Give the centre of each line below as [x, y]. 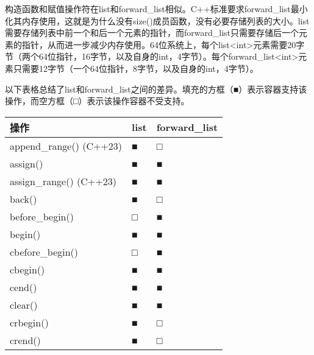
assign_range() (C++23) [63, 181]
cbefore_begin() [44, 251]
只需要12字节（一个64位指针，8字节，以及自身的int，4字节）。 [136, 68]
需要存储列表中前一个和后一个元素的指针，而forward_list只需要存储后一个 [152, 33]
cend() [23, 287]
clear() [24, 304]
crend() [25, 340]
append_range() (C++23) [66, 146]
